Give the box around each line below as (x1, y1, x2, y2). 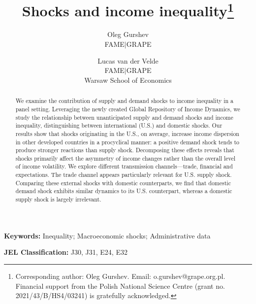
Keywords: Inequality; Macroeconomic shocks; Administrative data (4, 230, 211, 240)
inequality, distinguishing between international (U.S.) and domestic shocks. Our (15, 121, 223, 130)
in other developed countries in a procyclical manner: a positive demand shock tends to (15, 137, 240, 146)
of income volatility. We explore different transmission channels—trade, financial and (15, 162, 233, 170)
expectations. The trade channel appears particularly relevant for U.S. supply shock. (15, 170, 232, 179)
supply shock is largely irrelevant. (15, 195, 101, 203)
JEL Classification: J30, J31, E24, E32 (4, 247, 128, 257)
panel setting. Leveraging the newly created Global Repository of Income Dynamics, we (15, 104, 240, 113)
